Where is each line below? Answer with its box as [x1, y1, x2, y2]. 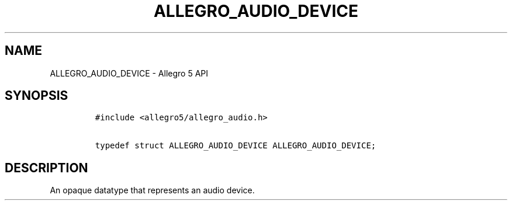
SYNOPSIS [5, 88, 68, 103]
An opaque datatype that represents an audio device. [50, 185, 255, 196]
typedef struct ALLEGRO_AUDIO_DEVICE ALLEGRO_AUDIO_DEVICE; [95, 141, 376, 151]
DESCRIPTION [5, 160, 88, 175]
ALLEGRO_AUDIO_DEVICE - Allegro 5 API [50, 68, 209, 78]
